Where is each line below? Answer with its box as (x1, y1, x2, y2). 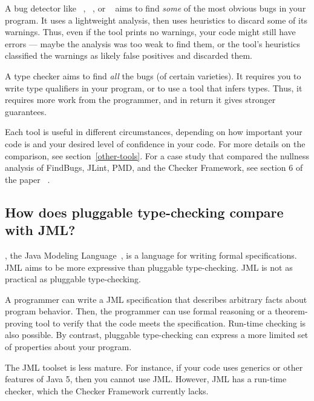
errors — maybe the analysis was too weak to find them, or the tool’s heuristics (5, 37, 300, 50)
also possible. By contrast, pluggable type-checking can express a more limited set (5, 328, 309, 341)
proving (5, 316, 33, 329)
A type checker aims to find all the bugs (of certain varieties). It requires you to (5, 69, 301, 82)
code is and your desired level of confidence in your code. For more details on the (5, 137, 306, 150)
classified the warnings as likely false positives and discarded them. (5, 49, 253, 62)
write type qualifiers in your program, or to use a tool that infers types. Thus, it (5, 81, 303, 94)
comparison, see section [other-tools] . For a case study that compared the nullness (5, 149, 310, 162)
